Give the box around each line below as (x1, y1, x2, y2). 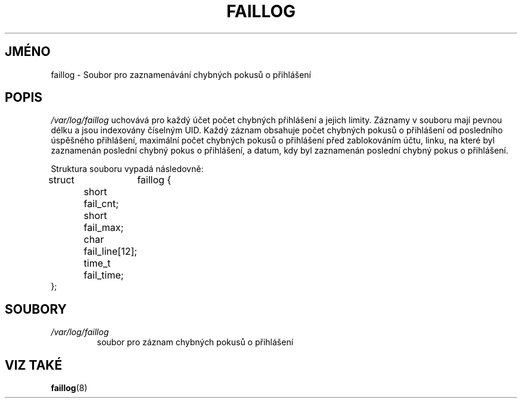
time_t (83, 257, 111, 270)
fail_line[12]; (83, 245, 138, 258)
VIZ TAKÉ (5, 357, 63, 373)
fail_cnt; (83, 198, 119, 210)
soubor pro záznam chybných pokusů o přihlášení (97, 337, 294, 348)
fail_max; (83, 221, 124, 234)
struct (48, 174, 74, 186)
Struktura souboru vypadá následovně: (51, 164, 204, 174)
